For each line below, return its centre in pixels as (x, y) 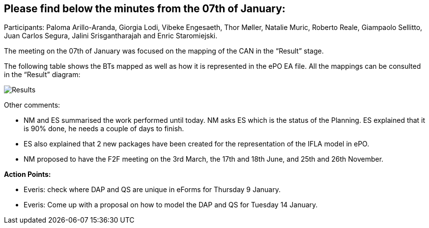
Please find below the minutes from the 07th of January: (145, 9)
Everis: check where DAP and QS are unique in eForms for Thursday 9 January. (152, 190)
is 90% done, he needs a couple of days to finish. (104, 129)
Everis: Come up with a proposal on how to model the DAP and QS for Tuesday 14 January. (171, 205)
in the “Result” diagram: (42, 75)
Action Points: (28, 174)
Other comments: (32, 105)
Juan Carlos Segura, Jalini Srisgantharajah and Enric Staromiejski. (111, 36)
